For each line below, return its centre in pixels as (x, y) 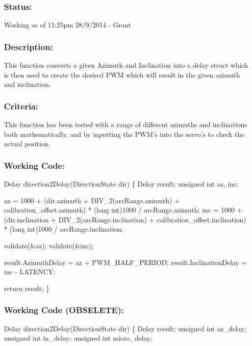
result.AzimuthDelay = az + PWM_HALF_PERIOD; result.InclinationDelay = (126, 262)
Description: (28, 46)
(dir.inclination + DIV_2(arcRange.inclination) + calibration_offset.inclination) (125, 219)
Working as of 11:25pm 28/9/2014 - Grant (67, 25)
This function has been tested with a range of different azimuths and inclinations (126, 124)
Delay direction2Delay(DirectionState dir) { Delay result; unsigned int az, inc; (121, 184)
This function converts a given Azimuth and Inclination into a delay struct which (126, 65)
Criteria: (21, 106)
